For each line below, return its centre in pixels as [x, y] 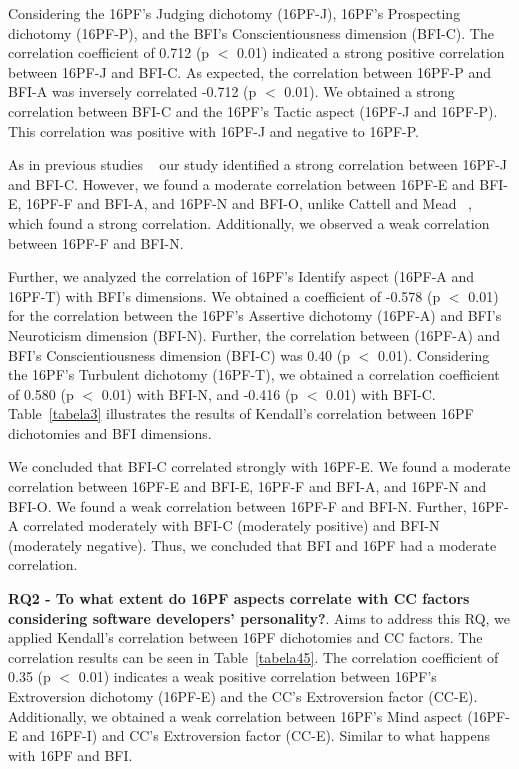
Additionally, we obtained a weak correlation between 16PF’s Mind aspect [235, 715]
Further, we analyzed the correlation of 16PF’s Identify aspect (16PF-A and [241, 276]
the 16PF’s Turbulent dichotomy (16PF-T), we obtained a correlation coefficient [254, 374]
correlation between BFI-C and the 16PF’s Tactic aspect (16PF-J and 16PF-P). [253, 110]
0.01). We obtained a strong [369, 91]
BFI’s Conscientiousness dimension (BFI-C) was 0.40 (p [179, 354]
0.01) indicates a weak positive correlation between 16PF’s [257, 676]
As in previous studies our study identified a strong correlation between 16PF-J [258, 164]
